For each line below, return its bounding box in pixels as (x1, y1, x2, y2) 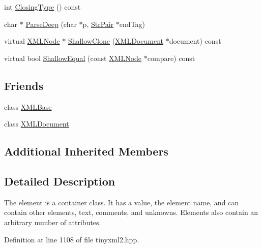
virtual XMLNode (4, 36, 60, 46)
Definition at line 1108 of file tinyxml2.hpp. (4, 234, 139, 244)
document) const (169, 36, 221, 46)
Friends (4, 77, 44, 93)
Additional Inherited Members (4, 143, 168, 159)
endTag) (119, 18, 145, 29)
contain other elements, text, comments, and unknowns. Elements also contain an (4, 207, 258, 218)
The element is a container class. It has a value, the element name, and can (4, 197, 239, 207)
